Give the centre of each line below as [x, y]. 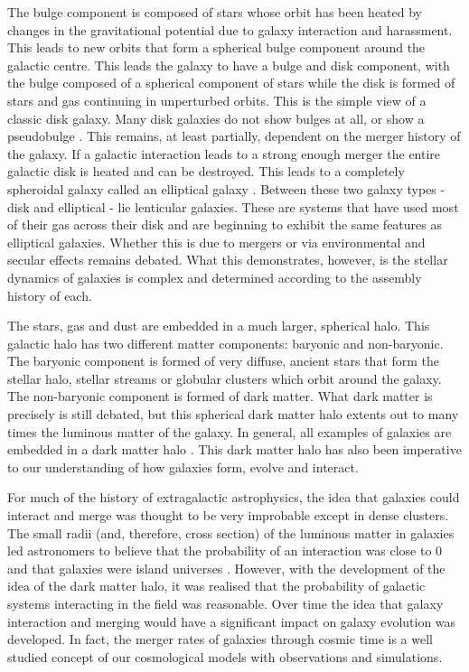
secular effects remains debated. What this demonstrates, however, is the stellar [228, 260]
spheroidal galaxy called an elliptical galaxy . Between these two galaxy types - [226, 188]
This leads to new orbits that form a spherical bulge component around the [216, 47]
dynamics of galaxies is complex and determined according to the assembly [215, 277]
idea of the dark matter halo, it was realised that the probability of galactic [216, 586]
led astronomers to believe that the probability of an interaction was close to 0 [225, 551]
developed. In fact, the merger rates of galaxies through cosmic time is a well [220, 639]
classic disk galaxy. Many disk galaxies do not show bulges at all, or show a [216, 118]
